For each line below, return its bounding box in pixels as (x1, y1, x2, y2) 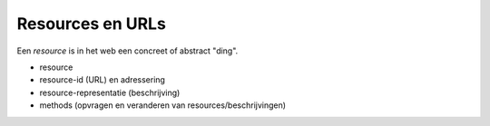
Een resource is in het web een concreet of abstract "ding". (16, 45, 239, 56)
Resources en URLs (16, 14, 167, 34)
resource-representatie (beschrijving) (39, 87, 181, 98)
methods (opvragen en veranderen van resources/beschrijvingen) (39, 100, 286, 111)
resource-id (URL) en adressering (39, 74, 165, 85)
